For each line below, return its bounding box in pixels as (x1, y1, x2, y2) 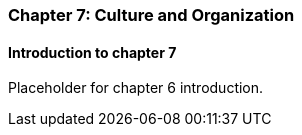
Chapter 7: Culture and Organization (8, 5, 295, 25)
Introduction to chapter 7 (8, 43, 177, 61)
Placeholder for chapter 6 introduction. (8, 79, 264, 97)
